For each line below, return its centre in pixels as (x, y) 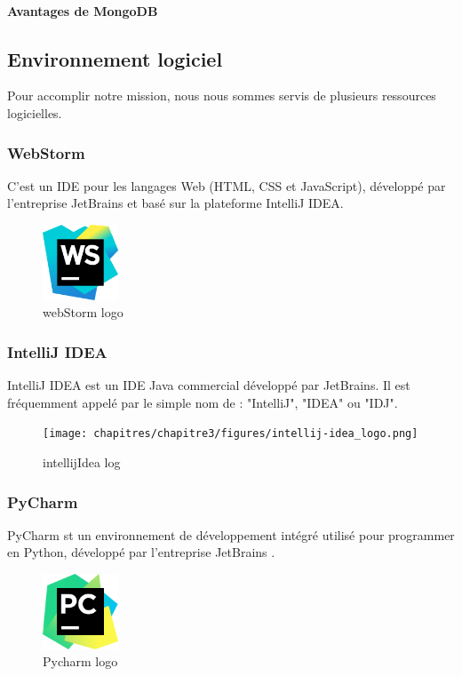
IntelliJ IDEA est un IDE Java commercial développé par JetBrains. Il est (209, 385)
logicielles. (35, 112)
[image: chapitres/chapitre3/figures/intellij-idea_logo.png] (231, 434)
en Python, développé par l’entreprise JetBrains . (141, 552)
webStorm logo (83, 312)
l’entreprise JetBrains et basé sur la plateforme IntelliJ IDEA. (175, 203)
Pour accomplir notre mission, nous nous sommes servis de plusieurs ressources (222, 95)
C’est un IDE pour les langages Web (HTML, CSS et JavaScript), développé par (227, 185)
